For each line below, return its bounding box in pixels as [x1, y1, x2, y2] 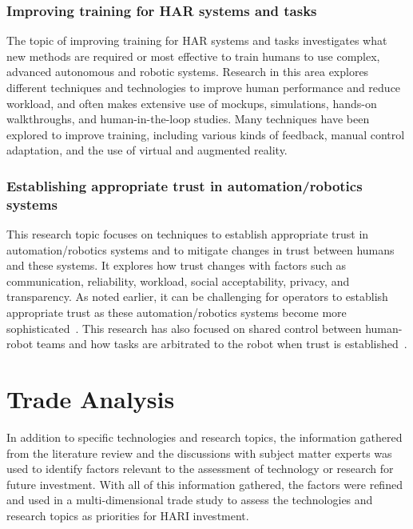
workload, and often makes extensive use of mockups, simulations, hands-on [6, 94, 377, 111]
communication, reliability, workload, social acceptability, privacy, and [6, 272, 350, 289]
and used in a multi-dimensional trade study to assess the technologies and [6, 491, 373, 508]
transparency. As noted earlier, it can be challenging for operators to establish [6, 288, 388, 305]
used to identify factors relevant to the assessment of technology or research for [6, 460, 394, 477]
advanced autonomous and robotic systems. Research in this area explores [6, 63, 369, 80]
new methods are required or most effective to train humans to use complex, [6, 47, 380, 64]
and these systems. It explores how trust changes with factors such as [6, 257, 347, 274]
